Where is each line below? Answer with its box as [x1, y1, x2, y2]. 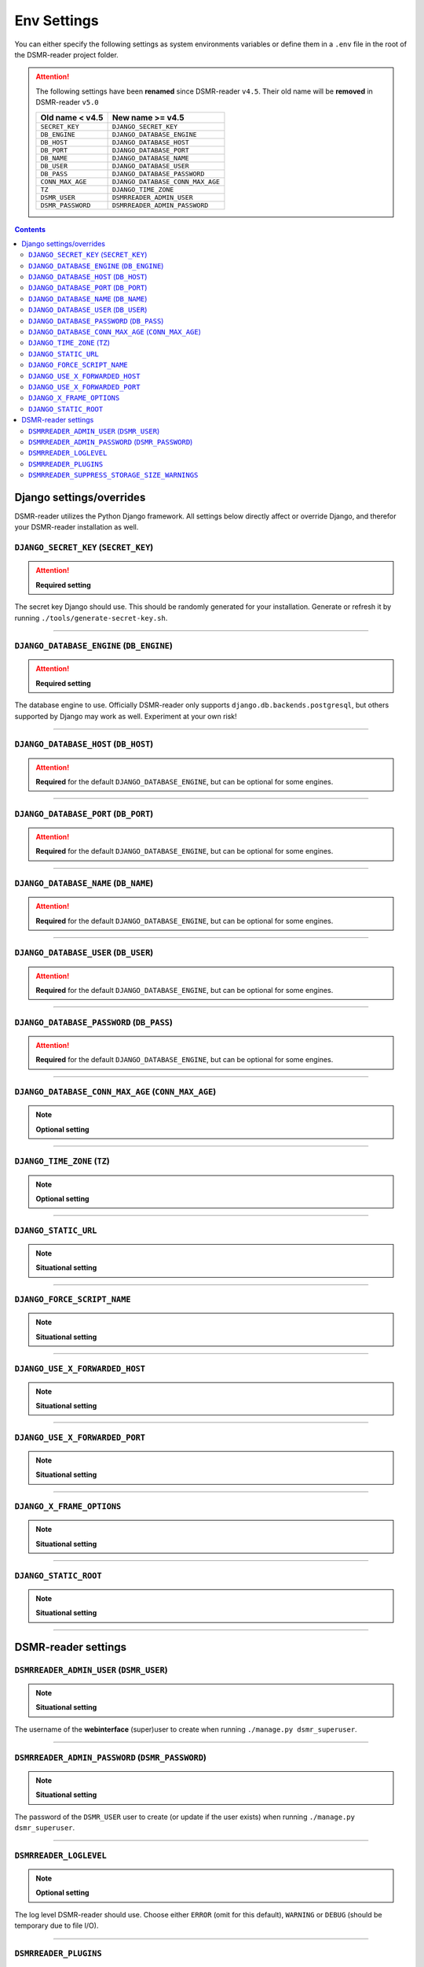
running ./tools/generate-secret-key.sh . [14, 613, 168, 622]
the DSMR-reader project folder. [14, 50, 119, 59]
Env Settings [14, 12, 99, 29]
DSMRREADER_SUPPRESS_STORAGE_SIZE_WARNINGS [28, 471, 199, 480]
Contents [14, 224, 46, 234]
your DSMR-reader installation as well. [14, 522, 139, 532]
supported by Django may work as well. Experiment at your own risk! [14, 711, 237, 721]
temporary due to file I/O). [14, 1921, 99, 1931]
